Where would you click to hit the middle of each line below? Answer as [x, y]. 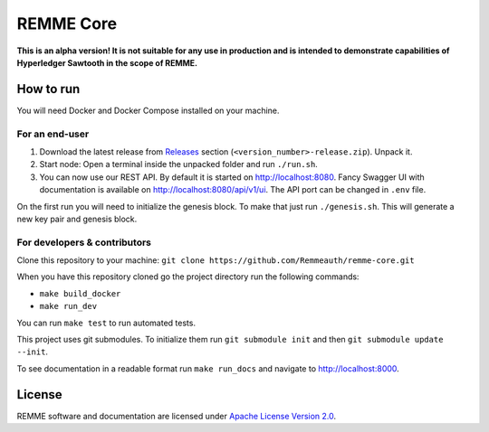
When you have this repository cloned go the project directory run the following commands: [188, 277]
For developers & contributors [84, 242]
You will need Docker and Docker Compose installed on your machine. [148, 110]
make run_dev [68, 306]
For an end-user [53, 134]
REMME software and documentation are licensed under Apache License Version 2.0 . [177, 416]
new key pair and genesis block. [77, 219]
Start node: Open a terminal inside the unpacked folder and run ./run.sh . [179, 164]
